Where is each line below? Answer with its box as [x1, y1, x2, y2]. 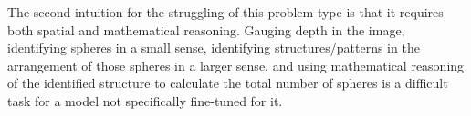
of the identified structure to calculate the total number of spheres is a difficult [7, 73, 448, 92]
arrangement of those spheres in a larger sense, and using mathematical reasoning [7, 55, 465, 74]
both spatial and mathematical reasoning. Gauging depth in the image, [7, 20, 405, 39]
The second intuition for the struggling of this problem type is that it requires [7, 3, 444, 21]
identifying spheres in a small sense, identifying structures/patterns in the [7, 38, 420, 57]
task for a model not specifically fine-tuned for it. [7, 91, 283, 110]
